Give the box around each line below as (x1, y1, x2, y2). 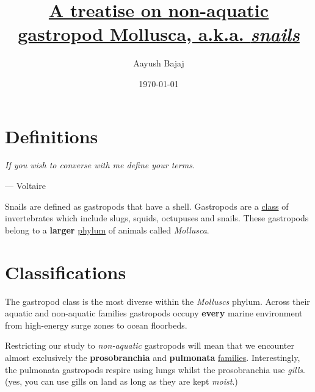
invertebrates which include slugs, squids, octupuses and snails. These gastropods (5, 212, 309, 224)
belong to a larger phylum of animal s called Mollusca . (5, 223, 209, 236)
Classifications (5, 259, 126, 284)
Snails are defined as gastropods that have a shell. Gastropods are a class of (5, 199, 289, 212)
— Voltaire (5, 179, 46, 192)
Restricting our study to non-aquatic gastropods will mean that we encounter (5, 339, 294, 352)
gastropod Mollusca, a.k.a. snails (18, 21, 300, 47)
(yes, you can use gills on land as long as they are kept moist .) (5, 375, 238, 388)
